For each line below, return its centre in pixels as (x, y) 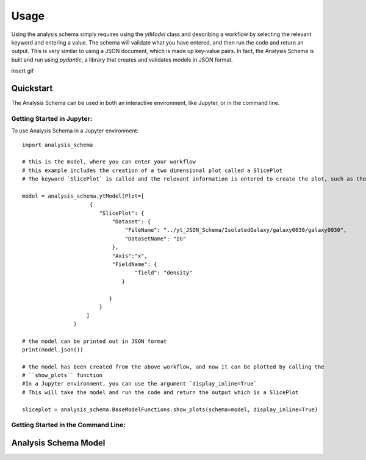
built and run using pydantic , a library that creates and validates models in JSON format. (122, 59)
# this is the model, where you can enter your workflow (109, 162)
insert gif (23, 71)
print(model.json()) (53, 350)
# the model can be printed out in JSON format (95, 341)
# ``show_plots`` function (63, 376)
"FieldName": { (135, 264)
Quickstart (32, 88)
